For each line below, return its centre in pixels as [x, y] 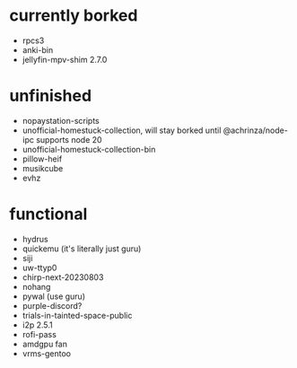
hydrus [35, 239]
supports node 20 [69, 139]
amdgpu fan [44, 344]
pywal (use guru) [54, 296]
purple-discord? [52, 305]
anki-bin [38, 49]
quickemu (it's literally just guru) [82, 249]
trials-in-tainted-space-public [77, 315]
